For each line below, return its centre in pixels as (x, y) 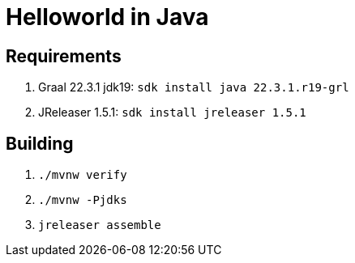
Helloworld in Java (107, 17)
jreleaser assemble (100, 225)
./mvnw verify (83, 175)
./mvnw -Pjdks (83, 200)
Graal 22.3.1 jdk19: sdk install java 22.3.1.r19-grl (194, 87)
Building (40, 143)
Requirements (64, 56)
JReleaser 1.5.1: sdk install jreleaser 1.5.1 (172, 112)
